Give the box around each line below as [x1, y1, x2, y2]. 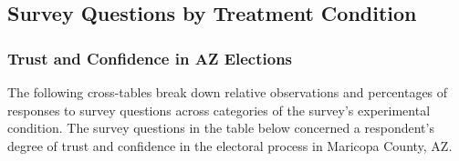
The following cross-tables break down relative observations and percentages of [7, 83, 448, 101]
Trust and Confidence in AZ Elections [7, 46, 293, 69]
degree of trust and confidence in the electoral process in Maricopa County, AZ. [7, 136, 453, 155]
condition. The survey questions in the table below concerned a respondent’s [7, 118, 434, 137]
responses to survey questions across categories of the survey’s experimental [7, 100, 431, 119]
